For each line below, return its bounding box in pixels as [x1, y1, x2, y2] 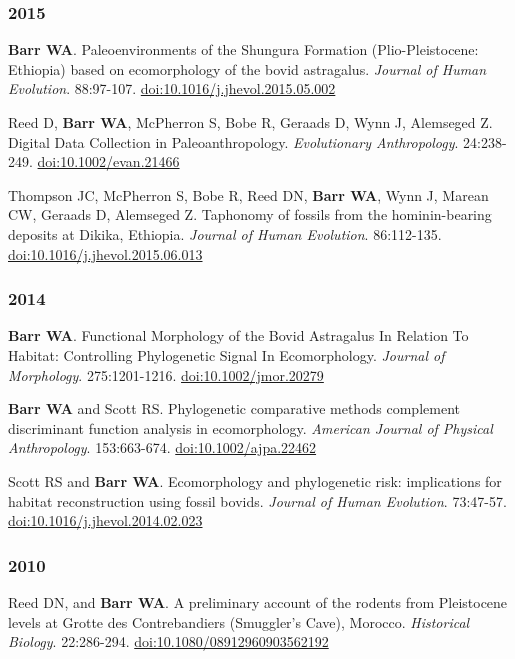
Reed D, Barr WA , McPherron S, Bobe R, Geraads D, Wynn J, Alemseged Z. [8, 112, 493, 132]
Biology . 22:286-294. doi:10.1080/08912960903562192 [8, 631, 329, 652]
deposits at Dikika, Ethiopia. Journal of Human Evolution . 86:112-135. [8, 223, 442, 244]
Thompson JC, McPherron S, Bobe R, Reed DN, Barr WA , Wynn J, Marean [8, 184, 489, 205]
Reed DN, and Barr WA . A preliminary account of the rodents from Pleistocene [8, 591, 508, 612]
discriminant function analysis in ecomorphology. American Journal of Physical [8, 417, 493, 438]
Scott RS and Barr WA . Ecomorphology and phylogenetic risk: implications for [8, 470, 502, 491]
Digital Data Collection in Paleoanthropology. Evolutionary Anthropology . [8, 131, 459, 152]
